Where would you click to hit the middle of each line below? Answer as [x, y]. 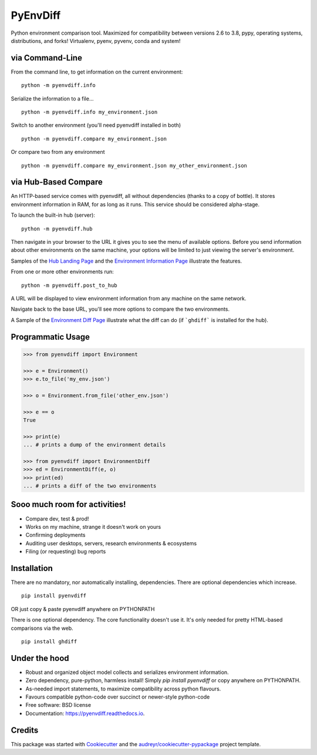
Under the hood [40, 658]
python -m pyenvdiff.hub [57, 229]
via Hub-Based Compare [57, 182]
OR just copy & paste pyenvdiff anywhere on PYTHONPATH [83, 609]
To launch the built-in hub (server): [53, 215]
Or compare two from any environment [58, 152]
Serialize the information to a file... [52, 98]
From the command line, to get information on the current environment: [97, 72]
